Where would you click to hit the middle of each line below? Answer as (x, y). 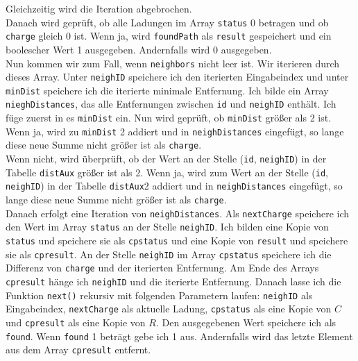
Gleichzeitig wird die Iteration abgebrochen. (99, 8)
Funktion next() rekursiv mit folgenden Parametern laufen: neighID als (159, 295)
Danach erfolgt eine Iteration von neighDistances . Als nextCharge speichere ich (178, 213)
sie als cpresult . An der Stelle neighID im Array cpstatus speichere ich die (169, 254)
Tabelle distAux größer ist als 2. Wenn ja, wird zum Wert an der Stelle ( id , (167, 172)
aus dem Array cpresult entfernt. (78, 350)
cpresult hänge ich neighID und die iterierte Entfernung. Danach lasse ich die (173, 281)
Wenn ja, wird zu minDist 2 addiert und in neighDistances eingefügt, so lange (175, 131)
